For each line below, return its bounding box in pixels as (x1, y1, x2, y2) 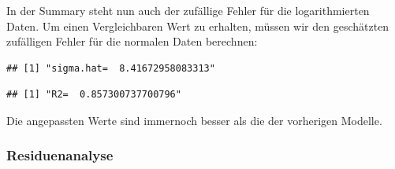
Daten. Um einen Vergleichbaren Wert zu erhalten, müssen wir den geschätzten (6, 17, 389, 34)
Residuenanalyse (6, 145, 114, 165)
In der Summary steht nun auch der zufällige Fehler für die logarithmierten (6, 2, 370, 18)
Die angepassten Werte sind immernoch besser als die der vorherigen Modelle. (6, 112, 382, 128)
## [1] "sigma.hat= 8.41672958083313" (6, 62, 215, 74)
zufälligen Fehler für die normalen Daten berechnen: (6, 33, 258, 50)
